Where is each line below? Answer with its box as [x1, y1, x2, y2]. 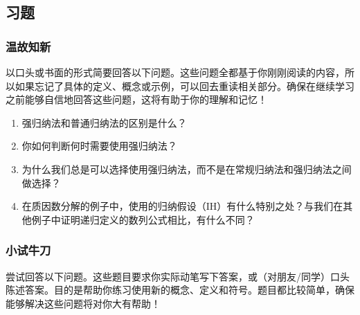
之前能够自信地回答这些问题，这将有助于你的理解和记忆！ [6, 92, 267, 107]
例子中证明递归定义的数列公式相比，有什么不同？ [31, 212, 255, 226]
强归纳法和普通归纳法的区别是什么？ [21, 115, 187, 129]
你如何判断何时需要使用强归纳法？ [21, 138, 177, 153]
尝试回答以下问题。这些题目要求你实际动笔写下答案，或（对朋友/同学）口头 [6, 269, 350, 283]
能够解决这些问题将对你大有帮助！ [6, 296, 161, 310]
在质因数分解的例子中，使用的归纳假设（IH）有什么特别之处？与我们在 [21, 199, 343, 213]
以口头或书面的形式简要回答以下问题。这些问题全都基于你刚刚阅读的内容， [6, 65, 345, 79]
